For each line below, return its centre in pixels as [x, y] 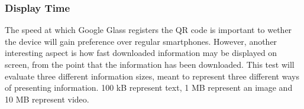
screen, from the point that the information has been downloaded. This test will [150, 64]
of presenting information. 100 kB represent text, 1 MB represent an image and [149, 87]
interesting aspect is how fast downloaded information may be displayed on [141, 53]
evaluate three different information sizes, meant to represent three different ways [152, 76]
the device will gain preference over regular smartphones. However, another [141, 41]
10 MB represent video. [47, 99]
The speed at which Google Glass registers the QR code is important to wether [148, 30]
